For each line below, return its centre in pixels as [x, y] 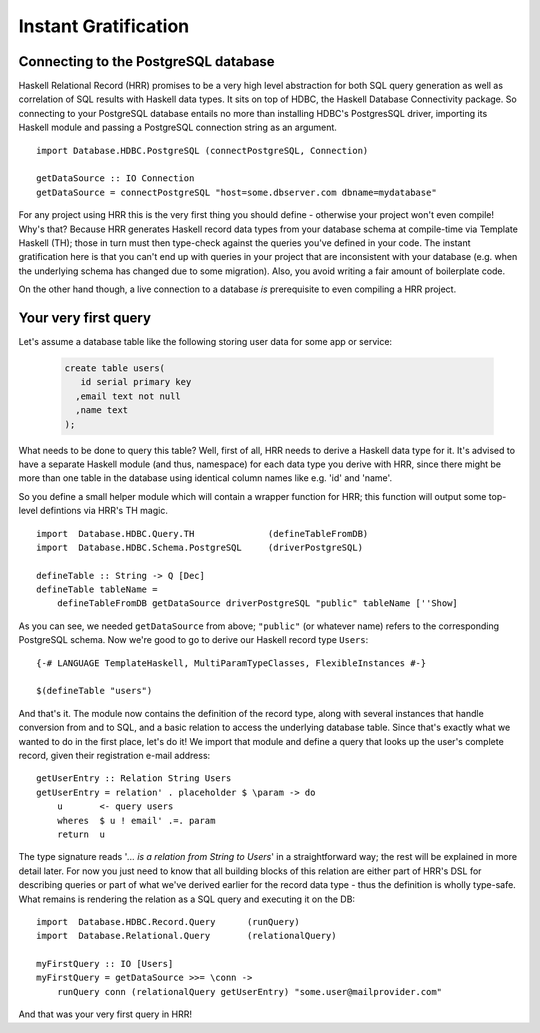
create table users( [114, 368]
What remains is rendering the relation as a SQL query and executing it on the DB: [186, 899]
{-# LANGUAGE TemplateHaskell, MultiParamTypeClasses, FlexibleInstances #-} [231, 663]
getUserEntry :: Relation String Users [134, 778]
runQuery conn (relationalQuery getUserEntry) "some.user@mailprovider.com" [249, 991]
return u [80, 834]
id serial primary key [136, 382]
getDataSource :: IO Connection [115, 178]
